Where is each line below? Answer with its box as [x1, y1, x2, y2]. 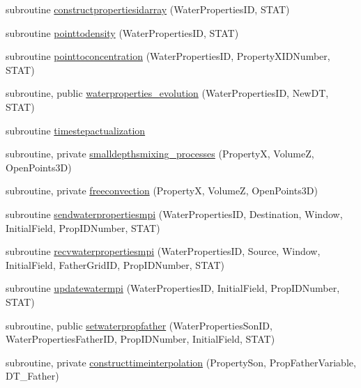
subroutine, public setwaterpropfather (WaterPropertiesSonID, [6, 318, 272, 332]
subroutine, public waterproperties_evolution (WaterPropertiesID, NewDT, [6, 86, 329, 100]
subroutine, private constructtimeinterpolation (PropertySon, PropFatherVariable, [6, 355, 356, 369]
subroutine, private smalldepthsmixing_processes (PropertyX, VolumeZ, [6, 146, 314, 161]
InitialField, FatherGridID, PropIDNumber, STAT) [6, 257, 224, 272]
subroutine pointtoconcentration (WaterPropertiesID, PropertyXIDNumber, [6, 49, 330, 63]
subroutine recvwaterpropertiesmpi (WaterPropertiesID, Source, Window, [6, 244, 321, 258]
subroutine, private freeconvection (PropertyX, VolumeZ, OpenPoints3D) [6, 183, 318, 198]
